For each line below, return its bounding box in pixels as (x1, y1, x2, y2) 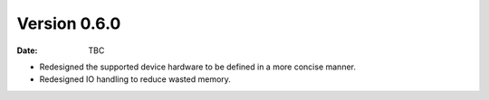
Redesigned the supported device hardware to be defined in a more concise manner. (39, 61, 357, 72)
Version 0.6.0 (16, 14, 121, 33)
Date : (16, 45, 38, 56)
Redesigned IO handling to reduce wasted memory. (39, 74, 231, 85)
